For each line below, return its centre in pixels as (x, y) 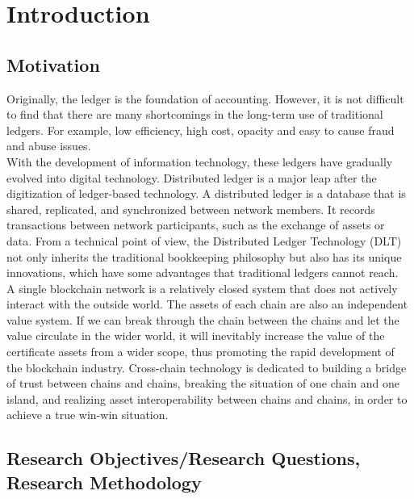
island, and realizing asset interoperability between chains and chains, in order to (207, 398)
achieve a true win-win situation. (88, 415)
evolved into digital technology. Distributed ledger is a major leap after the (192, 177)
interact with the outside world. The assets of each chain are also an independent (207, 304)
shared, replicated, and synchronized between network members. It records (191, 209)
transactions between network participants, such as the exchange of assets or (196, 225)
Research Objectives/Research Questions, (184, 458)
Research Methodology (104, 482)
